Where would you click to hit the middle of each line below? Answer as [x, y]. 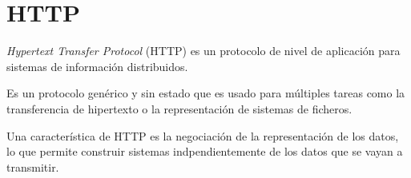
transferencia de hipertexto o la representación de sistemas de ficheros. [179, 108]
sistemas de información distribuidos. [97, 66]
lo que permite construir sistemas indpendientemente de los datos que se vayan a [205, 151]
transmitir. [33, 166]
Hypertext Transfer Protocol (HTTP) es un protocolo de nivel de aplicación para [203, 51]
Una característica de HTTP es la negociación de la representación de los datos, [203, 135]
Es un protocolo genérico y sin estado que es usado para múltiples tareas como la [206, 93]
